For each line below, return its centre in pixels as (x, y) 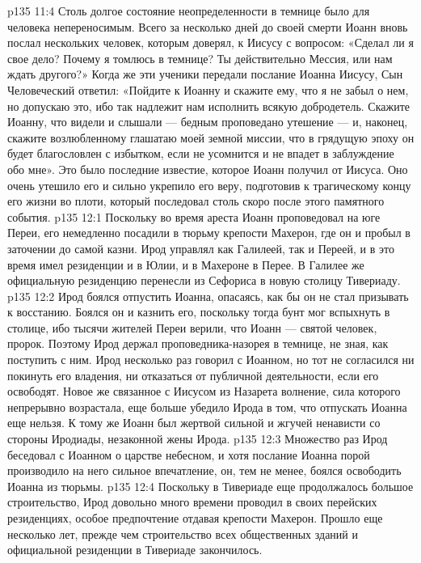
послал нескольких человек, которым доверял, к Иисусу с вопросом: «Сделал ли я (210, 42)
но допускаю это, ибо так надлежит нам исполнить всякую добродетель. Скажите (208, 106)
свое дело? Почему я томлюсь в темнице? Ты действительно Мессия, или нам (200, 58)
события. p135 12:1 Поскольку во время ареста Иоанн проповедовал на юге (194, 216)
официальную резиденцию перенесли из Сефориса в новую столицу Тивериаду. (204, 280)
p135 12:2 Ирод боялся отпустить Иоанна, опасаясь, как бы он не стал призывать (208, 296)
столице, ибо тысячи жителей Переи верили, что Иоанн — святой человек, (192, 327)
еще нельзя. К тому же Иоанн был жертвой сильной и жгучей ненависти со (194, 423)
